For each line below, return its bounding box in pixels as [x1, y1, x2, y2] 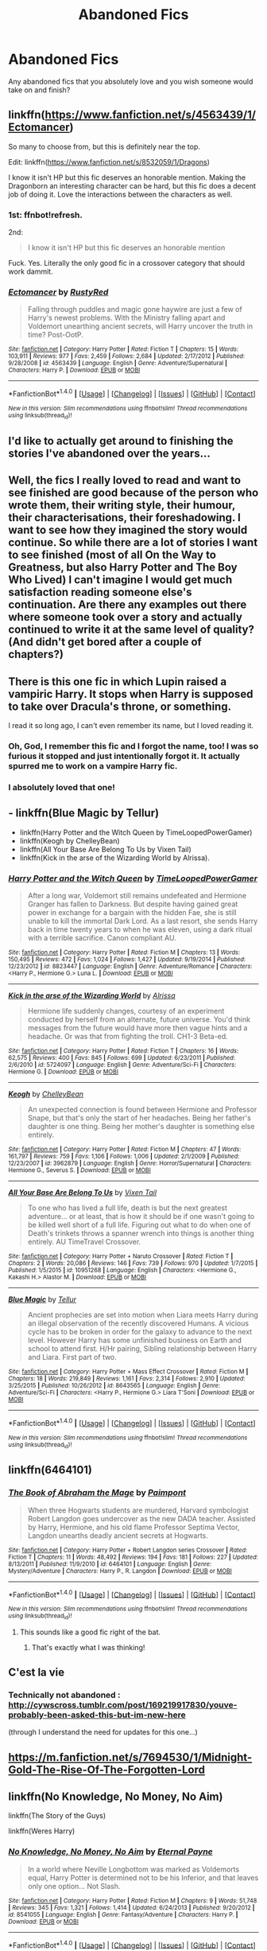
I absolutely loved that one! [8, 781, 115, 792]
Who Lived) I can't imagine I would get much [8, 573, 233, 586]
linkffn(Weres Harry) [8, 1826, 75, 1836]
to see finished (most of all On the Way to [8, 548, 217, 562]
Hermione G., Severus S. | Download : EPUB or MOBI [8, 1166, 151, 1174]
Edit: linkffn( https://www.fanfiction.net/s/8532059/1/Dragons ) [8, 157, 211, 166]
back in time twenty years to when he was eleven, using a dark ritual [27, 925, 253, 934]
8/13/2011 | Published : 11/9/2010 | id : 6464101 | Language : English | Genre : [8, 1560, 212, 1568]
